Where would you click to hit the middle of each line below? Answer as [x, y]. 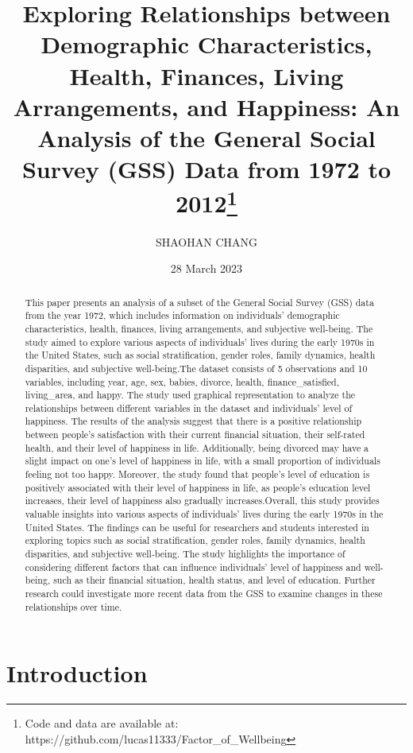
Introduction [77, 673]
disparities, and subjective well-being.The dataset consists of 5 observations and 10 [196, 368]
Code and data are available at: [102, 723]
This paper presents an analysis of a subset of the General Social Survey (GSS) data [199, 302]
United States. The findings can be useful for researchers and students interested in [197, 527]
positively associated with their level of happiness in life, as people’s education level [198, 487]
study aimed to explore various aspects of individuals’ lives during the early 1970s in [200, 342]
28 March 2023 [206, 268]
